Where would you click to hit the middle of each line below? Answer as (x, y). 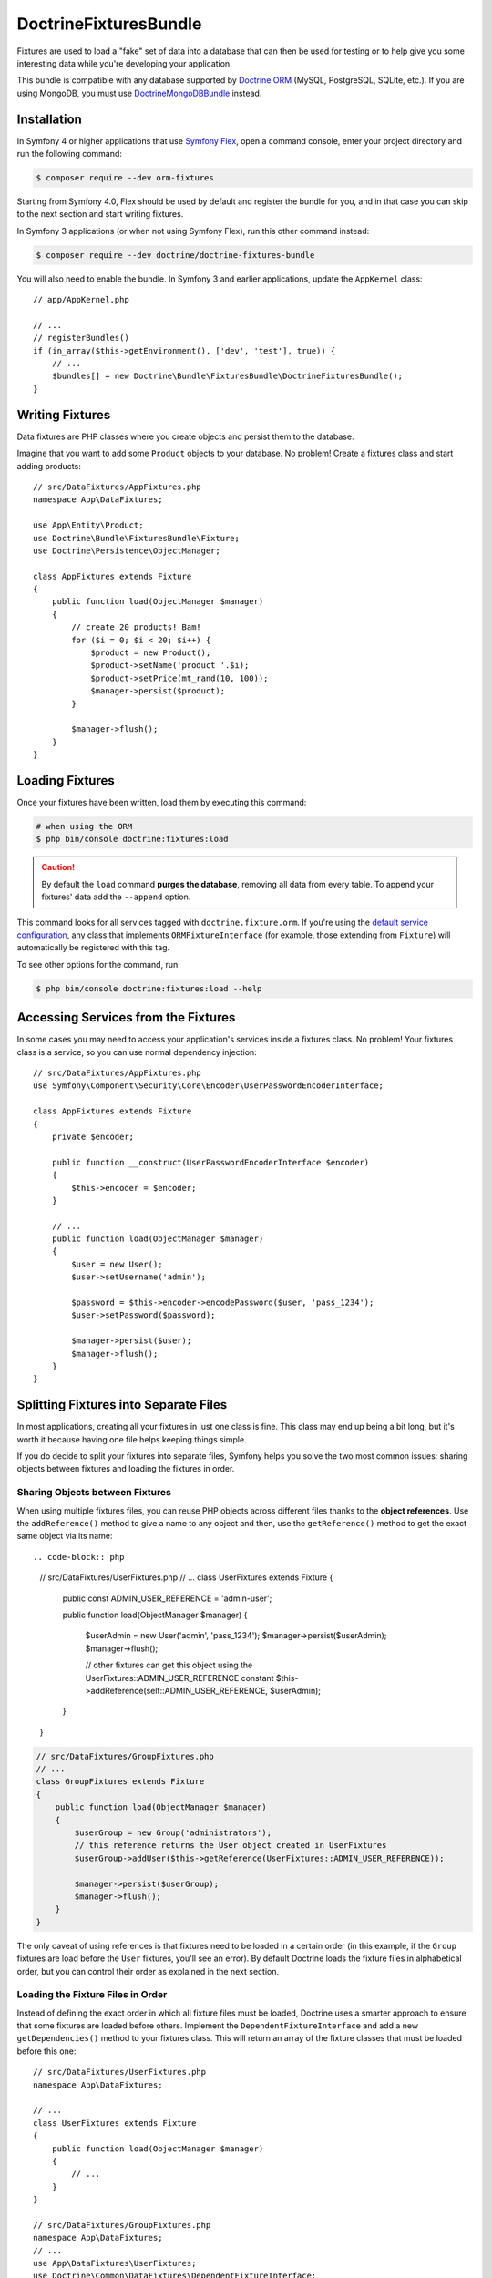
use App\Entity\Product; (88, 525)
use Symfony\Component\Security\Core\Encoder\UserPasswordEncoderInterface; (209, 1086)
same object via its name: (65, 1536)
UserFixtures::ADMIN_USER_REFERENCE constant (179, 1678)
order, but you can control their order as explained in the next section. (148, 1971)
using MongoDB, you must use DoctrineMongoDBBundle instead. (139, 93)
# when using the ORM (84, 826)
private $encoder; (93, 1136)
